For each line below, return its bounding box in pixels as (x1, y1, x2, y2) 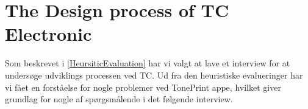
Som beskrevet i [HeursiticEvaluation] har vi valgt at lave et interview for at (5, 57, 290, 69)
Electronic (5, 21, 92, 46)
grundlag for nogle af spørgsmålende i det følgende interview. (5, 93, 233, 105)
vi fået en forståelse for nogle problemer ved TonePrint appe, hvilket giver (5, 80, 281, 93)
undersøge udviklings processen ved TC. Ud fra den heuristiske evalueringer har (5, 68, 303, 81)
